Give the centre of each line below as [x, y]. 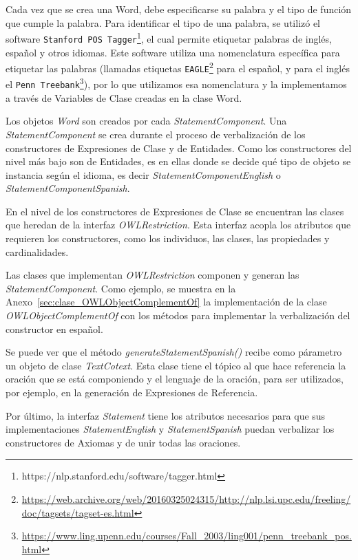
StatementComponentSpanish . [68, 188]
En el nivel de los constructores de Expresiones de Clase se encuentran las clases [175, 211]
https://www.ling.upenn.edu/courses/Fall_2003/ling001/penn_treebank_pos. [187, 536]
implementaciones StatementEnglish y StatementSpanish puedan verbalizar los [170, 429]
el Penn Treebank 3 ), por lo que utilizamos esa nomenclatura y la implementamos [176, 83]
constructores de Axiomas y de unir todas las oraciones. [123, 442]
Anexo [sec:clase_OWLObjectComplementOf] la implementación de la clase [166, 302]
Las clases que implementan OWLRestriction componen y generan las [152, 275]
